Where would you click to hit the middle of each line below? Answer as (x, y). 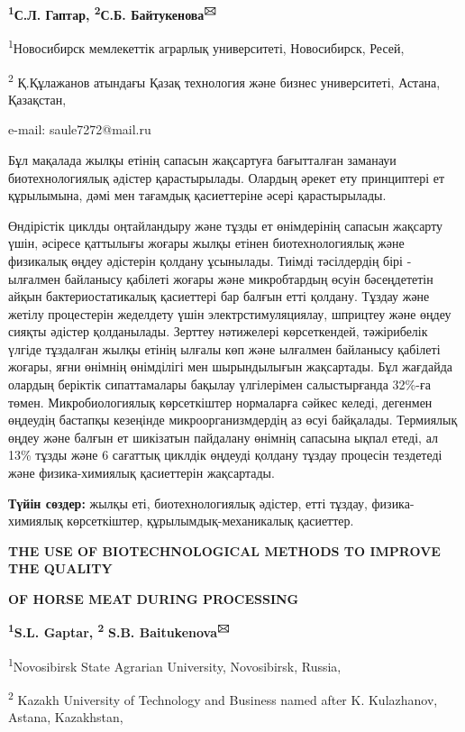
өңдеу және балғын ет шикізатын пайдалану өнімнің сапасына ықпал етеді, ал (223, 437)
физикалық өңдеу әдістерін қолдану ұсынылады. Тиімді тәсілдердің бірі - (210, 260)
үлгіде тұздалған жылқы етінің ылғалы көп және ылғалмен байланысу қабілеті (224, 348)
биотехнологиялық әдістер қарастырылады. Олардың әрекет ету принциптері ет (227, 177)
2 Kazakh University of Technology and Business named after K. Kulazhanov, (223, 698)
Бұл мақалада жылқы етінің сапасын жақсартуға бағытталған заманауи (202, 159)
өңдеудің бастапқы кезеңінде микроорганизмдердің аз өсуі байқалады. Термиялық (233, 420)
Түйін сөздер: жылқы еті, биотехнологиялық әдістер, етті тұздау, (188, 503)
